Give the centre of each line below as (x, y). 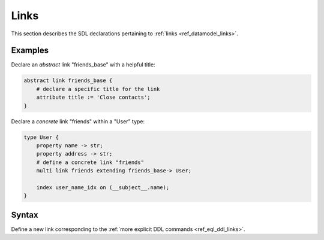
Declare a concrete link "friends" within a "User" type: (78, 121)
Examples (30, 51)
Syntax (25, 215)
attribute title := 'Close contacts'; (93, 98)
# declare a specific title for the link (98, 89)
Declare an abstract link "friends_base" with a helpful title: (83, 65)
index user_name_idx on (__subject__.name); (103, 187)
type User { (41, 137)
